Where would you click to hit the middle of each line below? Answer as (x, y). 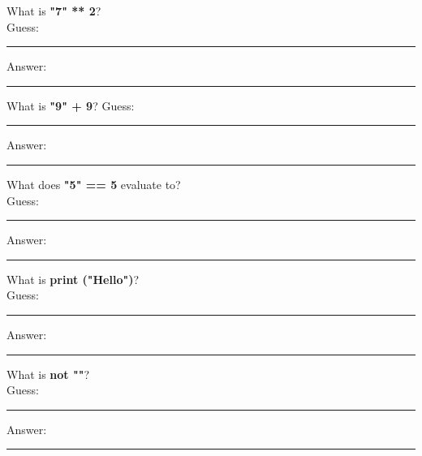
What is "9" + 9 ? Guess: (71, 105)
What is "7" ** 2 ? (54, 11)
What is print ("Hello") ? (73, 279)
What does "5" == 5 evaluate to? (94, 184)
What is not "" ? (48, 374)
